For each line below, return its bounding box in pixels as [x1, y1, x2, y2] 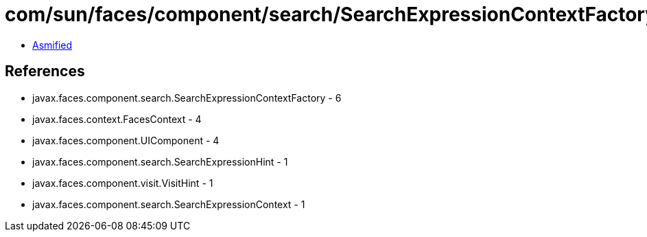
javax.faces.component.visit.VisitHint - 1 [32, 177, 213, 189]
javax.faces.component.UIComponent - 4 [32, 134, 220, 146]
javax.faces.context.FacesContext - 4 [32, 113, 202, 125]
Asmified [32, 38, 73, 51]
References [5, 63, 85, 80]
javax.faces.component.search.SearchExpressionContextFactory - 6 [32, 91, 342, 104]
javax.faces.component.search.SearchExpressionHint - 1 [32, 155, 288, 168]
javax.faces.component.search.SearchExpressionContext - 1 [32, 198, 305, 210]
